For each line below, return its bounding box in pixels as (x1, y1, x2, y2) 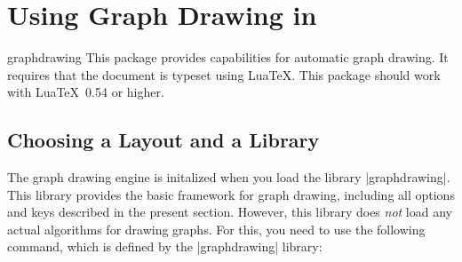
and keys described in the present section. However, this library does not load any (7, 202, 452, 221)
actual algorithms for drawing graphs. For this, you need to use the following (7, 219, 426, 238)
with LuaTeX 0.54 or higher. (7, 83, 164, 101)
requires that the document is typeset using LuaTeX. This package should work (7, 65, 441, 83)
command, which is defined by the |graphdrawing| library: (7, 237, 323, 256)
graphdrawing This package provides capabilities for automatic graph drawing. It (7, 48, 449, 67)
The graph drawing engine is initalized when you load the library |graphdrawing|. (7, 168, 450, 187)
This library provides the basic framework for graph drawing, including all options (7, 185, 455, 203)
